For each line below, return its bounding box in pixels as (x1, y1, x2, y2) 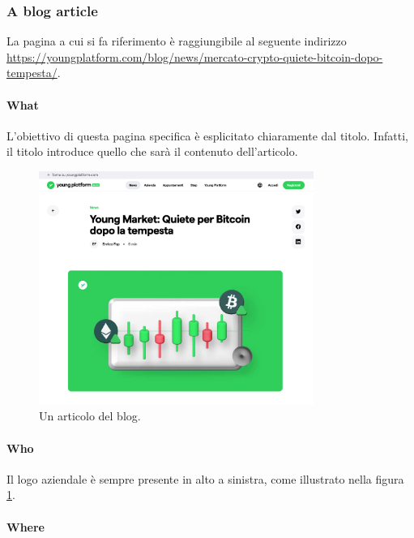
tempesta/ (6, 64, 58, 81)
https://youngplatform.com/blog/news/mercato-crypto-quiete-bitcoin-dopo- (6, 48, 383, 65)
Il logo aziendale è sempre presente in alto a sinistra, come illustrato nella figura (6, 470, 404, 487)
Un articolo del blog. (39, 407, 141, 424)
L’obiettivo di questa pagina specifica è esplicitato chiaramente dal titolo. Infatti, (6, 127, 408, 144)
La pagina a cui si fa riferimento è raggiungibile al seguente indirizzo (6, 32, 347, 49)
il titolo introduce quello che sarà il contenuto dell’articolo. (6, 143, 298, 160)
